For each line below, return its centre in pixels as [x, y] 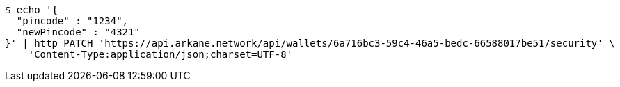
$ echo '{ [31, 10]
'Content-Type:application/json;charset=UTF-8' [160, 54]
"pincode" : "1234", [72, 21]
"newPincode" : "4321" [78, 32]
